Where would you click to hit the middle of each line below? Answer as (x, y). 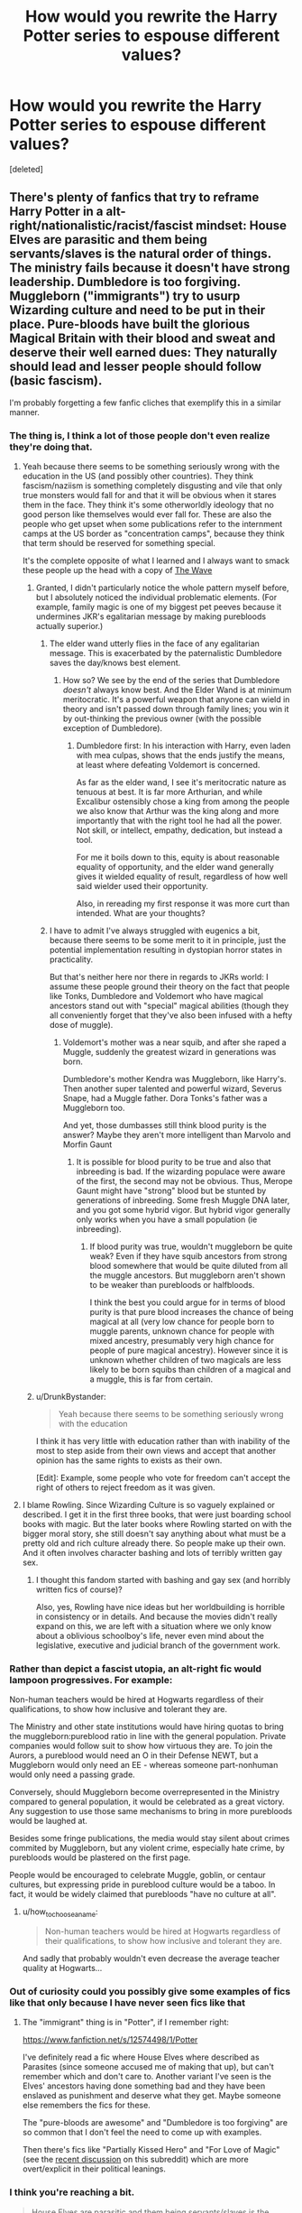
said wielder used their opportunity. (142, 886)
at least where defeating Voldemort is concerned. (168, 765)
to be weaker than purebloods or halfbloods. (172, 1285)
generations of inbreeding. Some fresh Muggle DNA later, (183, 1200)
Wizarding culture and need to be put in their (137, 310)
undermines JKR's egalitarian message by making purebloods (151, 616)
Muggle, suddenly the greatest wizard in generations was (169, 1052)
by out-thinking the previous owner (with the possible (162, 718)
